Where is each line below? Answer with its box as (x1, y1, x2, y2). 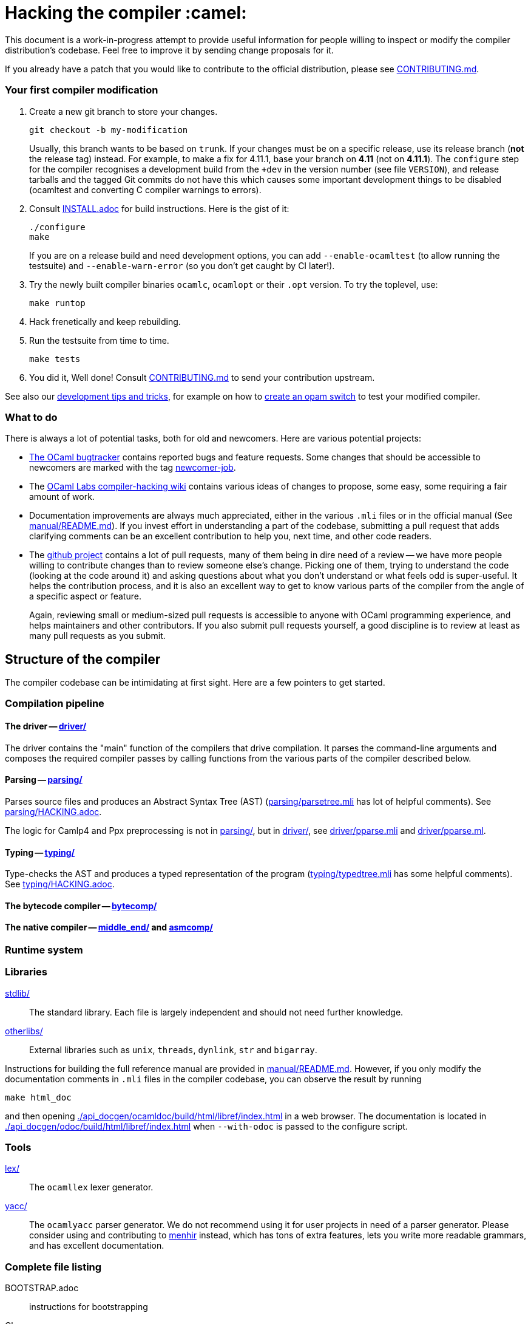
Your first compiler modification (5, 84, 158, 97)
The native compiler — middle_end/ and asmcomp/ (5, 922, 213, 933)
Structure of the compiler (5, 651, 161, 667)
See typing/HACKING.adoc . (5, 879, 115, 890)
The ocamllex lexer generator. (29, 1182, 154, 1193)
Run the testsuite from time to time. (29, 335, 169, 346)
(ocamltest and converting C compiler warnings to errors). (29, 184, 262, 195)
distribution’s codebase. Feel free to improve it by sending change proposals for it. (5, 44, 334, 55)
